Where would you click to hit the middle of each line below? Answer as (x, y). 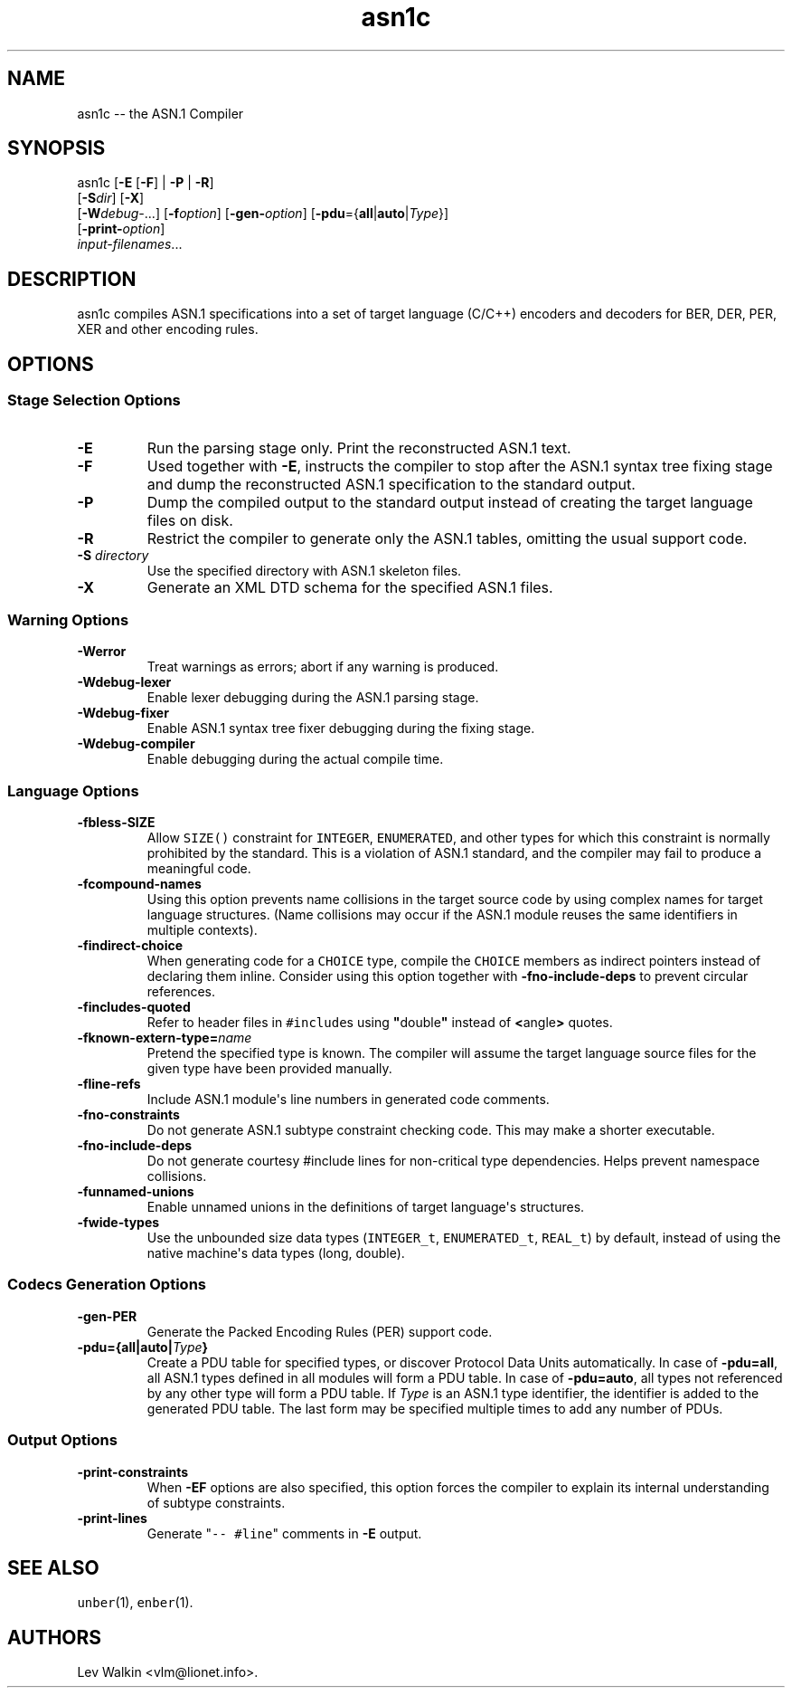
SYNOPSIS (57, 148)
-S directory (113, 555)
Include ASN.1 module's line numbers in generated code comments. (348, 1099)
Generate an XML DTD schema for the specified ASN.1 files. (350, 587)
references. (181, 991)
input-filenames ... (130, 244)
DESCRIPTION (72, 279)
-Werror (102, 652)
